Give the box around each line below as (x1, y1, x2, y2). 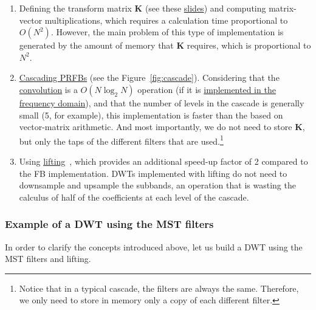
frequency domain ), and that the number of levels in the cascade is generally (19, 96, 304, 109)
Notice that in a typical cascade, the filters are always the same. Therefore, (19, 281, 299, 294)
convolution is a (19, 83, 78, 95)
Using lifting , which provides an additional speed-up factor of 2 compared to (19, 155, 308, 167)
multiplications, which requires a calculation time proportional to (44, 13, 288, 26)
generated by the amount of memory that (19, 39, 174, 52)
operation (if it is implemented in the (137, 83, 276, 95)
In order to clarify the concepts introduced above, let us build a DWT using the (5, 240, 303, 253)
